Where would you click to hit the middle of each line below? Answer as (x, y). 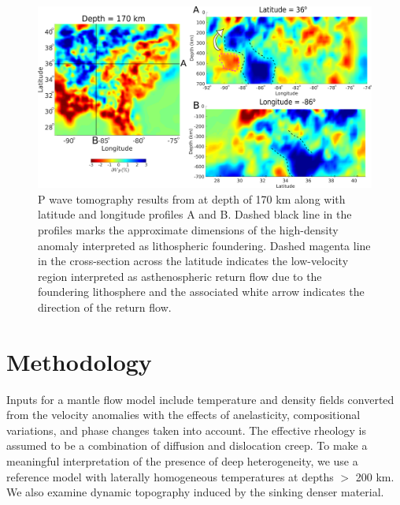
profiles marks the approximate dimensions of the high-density (188, 230)
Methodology (79, 361)
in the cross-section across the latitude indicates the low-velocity (193, 261)
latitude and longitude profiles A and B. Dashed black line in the (195, 214)
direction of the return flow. (105, 307)
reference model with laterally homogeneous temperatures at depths (170, 476)
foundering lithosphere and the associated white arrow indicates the (201, 292)
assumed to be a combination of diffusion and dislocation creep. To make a (187, 445)
